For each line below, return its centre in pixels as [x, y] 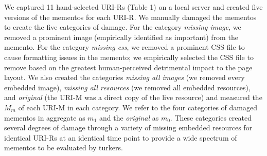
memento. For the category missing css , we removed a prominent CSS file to [124, 47]
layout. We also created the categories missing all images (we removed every [124, 77]
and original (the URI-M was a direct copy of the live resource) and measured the [133, 97]
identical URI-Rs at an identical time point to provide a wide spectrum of [121, 137]
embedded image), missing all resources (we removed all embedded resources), [127, 87]
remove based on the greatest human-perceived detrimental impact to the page [128, 67]
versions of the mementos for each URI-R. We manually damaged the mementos [130, 17]
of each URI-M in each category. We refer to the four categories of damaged [138, 107]
